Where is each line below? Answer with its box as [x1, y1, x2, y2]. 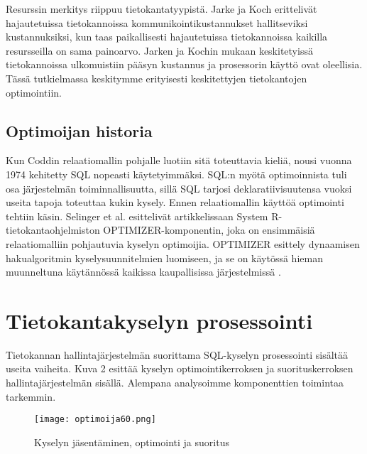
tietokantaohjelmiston [6, 222, 100, 237]
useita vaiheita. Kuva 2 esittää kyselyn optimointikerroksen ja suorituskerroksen [6, 361, 354, 376]
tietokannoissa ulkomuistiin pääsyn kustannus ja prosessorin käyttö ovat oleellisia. [6, 57, 363, 72]
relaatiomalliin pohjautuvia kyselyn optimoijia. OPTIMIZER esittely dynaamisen [6, 236, 360, 251]
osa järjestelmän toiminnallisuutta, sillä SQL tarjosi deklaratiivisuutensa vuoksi [6, 180, 352, 195]
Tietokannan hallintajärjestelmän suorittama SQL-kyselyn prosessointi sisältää [6, 347, 349, 362]
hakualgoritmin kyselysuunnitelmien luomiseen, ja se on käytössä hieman [6, 250, 323, 265]
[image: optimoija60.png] [34, 414, 156, 425]
